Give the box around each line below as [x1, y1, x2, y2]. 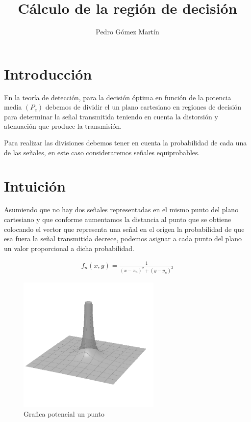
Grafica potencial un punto [24, 408, 105, 419]
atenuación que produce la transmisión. [4, 121, 122, 131]
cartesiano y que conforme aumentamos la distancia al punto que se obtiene [4, 214, 231, 224]
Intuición [4, 176, 66, 196]
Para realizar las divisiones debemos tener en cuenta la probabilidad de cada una [4, 138, 247, 148]
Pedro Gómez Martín [96, 27, 159, 37]
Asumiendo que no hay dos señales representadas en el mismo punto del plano [4, 204, 239, 215]
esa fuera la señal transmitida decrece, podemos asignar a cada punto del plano [4, 233, 242, 244]
